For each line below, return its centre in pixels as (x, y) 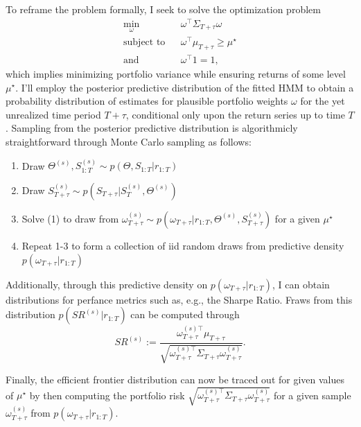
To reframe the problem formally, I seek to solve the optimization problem (163, 9)
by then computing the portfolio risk (107, 395)
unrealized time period (53, 114)
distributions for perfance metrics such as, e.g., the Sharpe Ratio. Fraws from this (179, 299)
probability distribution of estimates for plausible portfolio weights (147, 101)
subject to (144, 43)
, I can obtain (301, 284)
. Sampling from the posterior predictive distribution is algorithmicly (152, 128)
